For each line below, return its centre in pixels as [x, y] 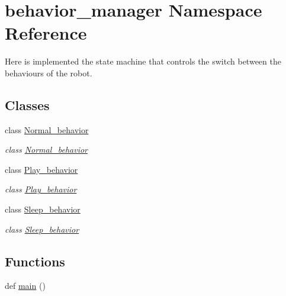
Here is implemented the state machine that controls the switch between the [143, 61]
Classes [27, 104]
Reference [46, 33]
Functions [35, 261]
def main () [25, 286]
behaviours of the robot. [49, 73]
